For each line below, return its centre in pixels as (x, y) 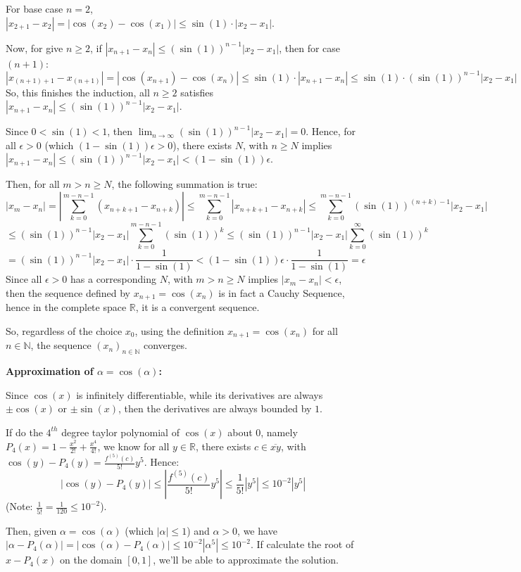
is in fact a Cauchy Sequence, (282, 292)
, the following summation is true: (184, 184)
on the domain (91, 560)
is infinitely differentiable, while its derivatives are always (200, 394)
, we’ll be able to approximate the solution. (246, 560)
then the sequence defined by (68, 292)
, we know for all (133, 446)
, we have (257, 530)
